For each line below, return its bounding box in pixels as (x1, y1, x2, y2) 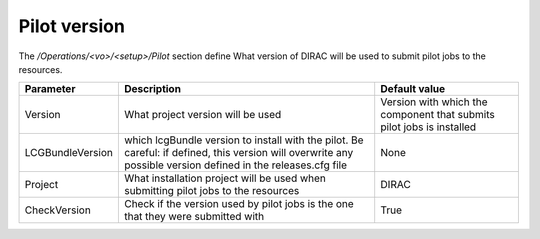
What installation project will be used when (123, 171, 327, 185)
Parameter (24, 82, 76, 96)
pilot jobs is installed (380, 120, 477, 134)
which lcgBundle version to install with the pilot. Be (123, 133, 364, 147)
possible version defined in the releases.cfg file (123, 158, 348, 172)
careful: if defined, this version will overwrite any (123, 146, 354, 160)
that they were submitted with (123, 210, 265, 224)
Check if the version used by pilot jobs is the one (123, 197, 354, 211)
